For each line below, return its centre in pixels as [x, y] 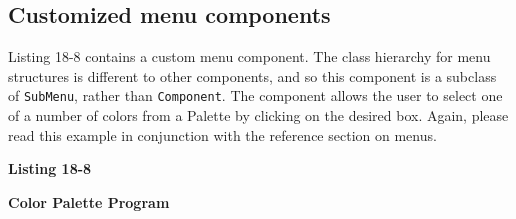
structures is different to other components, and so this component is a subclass [252, 75]
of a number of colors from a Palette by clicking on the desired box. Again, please [258, 115]
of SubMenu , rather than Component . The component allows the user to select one [255, 95]
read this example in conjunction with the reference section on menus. [222, 134]
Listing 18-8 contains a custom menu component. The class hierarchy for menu [249, 56]
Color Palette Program [89, 201]
